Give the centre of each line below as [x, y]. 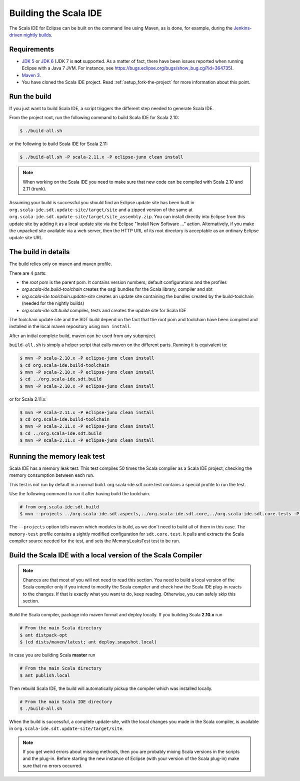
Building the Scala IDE [56, 13]
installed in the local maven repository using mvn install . [70, 326]
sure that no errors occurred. [52, 765]
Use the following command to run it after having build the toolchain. [80, 493]
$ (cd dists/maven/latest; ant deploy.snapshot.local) [88, 642]
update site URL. [26, 238]
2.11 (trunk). [35, 189]
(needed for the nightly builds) [53, 303]
